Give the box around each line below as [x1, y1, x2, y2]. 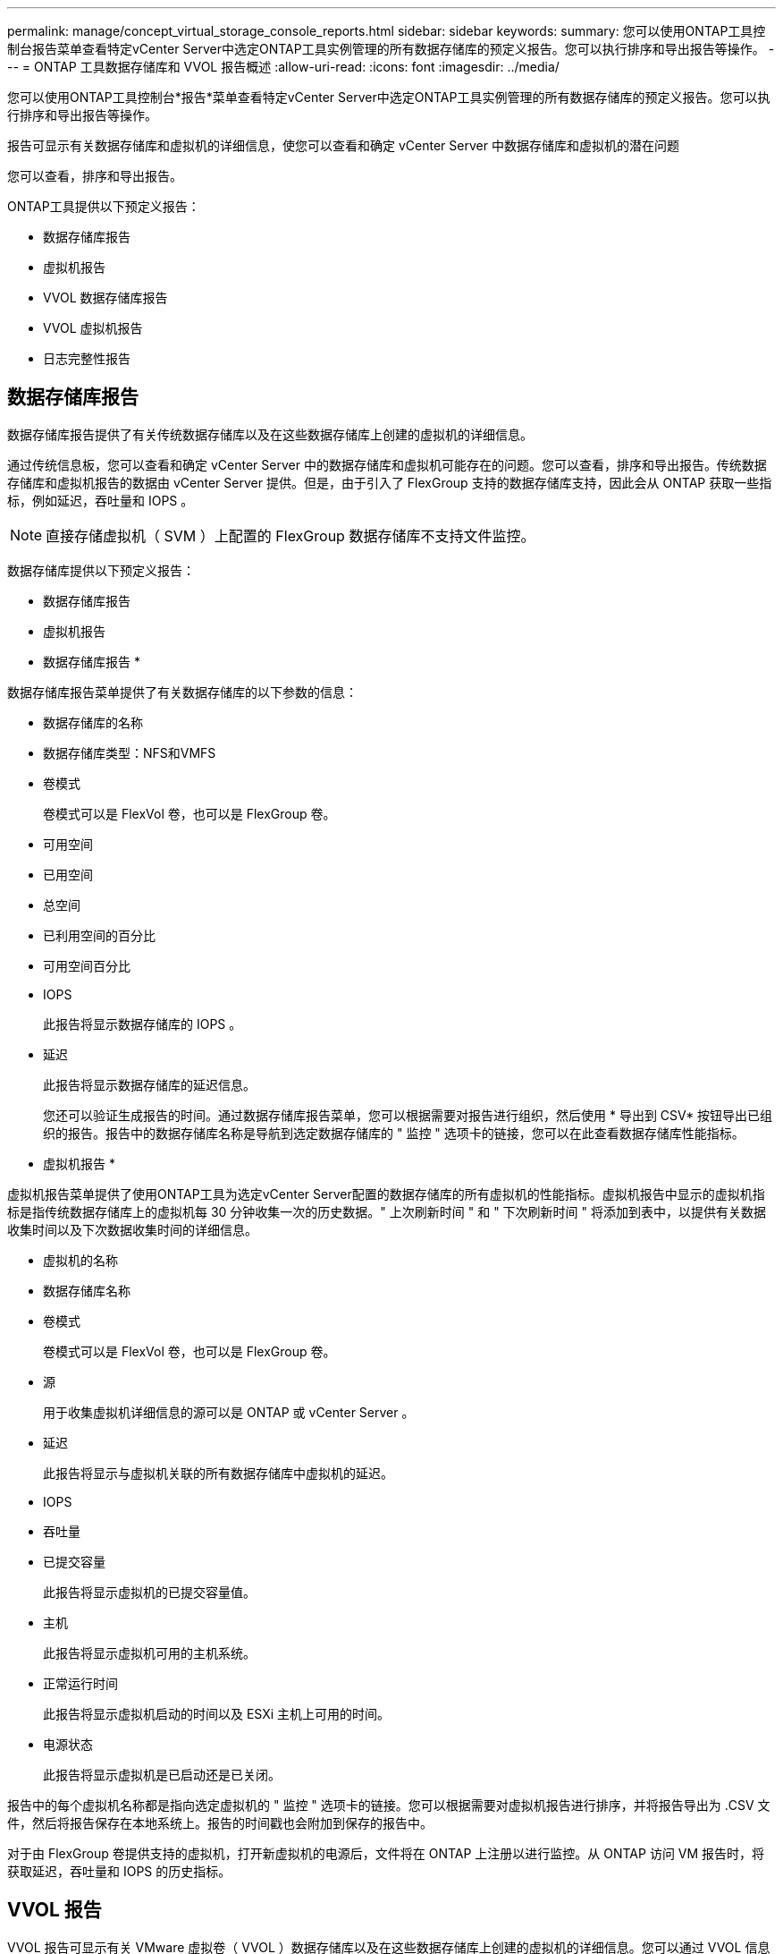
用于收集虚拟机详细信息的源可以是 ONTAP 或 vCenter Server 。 [43, 1404, 415, 1420]
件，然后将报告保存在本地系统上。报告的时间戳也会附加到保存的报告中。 [7, 1814, 433, 1831]
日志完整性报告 [43, 351, 130, 366]
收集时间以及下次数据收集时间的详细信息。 [7, 1221, 257, 1237]
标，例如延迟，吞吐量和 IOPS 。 [7, 492, 194, 508]
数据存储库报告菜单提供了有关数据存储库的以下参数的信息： [7, 684, 358, 700]
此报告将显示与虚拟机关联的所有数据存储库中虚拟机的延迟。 [43, 1465, 393, 1481]
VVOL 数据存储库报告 [43, 290, 168, 305]
